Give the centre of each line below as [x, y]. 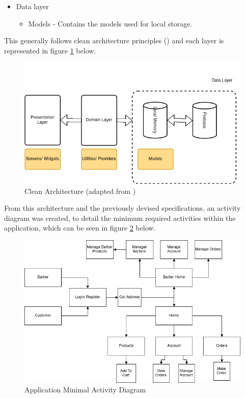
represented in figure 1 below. [50, 50]
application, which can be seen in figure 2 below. [80, 228]
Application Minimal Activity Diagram [85, 390]
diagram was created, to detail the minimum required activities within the [120, 218]
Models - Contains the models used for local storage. [110, 23]
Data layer [32, 6]
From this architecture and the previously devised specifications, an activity [122, 208]
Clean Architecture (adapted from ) [80, 191]
